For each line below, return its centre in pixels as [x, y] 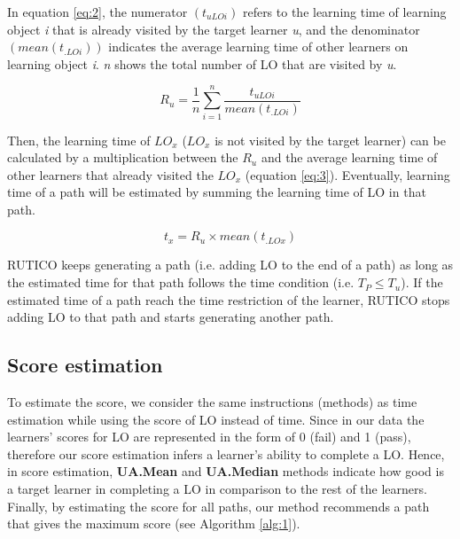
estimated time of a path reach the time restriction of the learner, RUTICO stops [229, 299]
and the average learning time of [349, 157]
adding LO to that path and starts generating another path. [171, 317]
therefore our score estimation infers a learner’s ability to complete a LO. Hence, [226, 453]
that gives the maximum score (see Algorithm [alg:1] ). [154, 523]
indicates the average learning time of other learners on [258, 47]
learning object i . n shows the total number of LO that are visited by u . [202, 63]
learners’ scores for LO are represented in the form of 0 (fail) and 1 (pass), [209, 437]
